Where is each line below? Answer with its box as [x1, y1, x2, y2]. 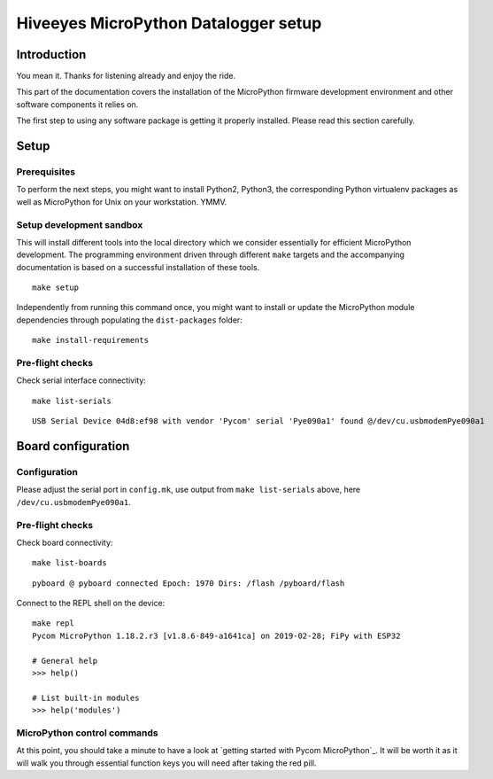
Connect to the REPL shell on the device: [16, 598, 166, 609]
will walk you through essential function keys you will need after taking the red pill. [16, 758, 317, 768]
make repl [32, 619, 74, 628]
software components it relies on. [16, 98, 139, 110]
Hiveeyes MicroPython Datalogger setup [16, 13, 322, 33]
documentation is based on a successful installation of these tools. [16, 261, 260, 272]
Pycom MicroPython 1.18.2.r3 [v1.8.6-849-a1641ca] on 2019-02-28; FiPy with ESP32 [32, 630, 401, 641]
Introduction [16, 47, 87, 62]
